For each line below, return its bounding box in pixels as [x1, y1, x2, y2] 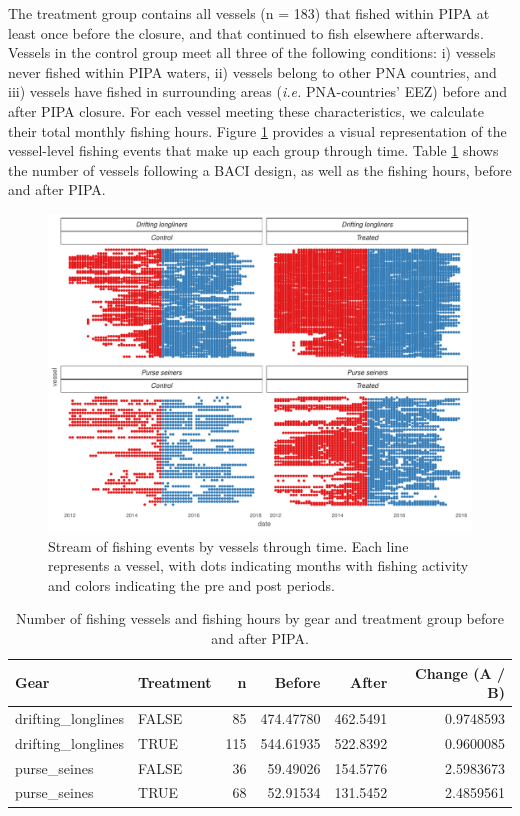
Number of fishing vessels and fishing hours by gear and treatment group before [16, 608, 504, 629]
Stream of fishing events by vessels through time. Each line [48, 535, 409, 556]
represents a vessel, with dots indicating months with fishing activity [48, 555, 469, 576]
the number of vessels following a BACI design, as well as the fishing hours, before [8, 159, 512, 180]
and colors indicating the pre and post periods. [48, 574, 335, 595]
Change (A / [415, 662, 505, 683]
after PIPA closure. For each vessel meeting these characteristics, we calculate [8, 100, 484, 121]
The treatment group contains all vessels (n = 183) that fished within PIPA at [8, 3, 490, 23]
